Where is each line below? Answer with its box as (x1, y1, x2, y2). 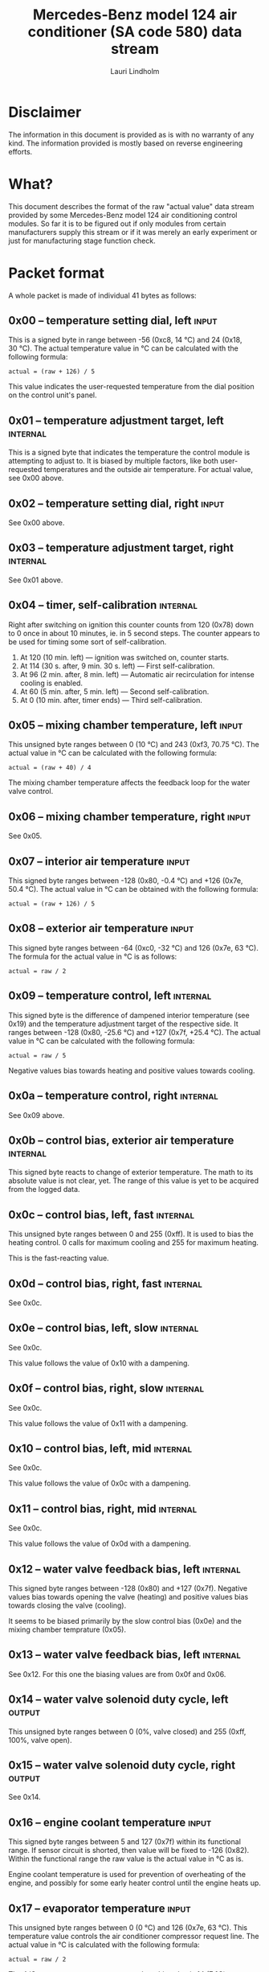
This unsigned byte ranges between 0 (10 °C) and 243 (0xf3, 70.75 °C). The (8, 740, 259, 750)
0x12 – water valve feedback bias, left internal (8, 1562, 241, 1576)
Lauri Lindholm (110, 66, 160, 76)
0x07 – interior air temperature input (8, 854, 190, 868)
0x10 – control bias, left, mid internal (8, 1441, 193, 1455)
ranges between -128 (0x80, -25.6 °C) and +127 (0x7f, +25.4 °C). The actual (8, 1027, 261, 1037)
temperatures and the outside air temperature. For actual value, (43, 465, 253, 475)
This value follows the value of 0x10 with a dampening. (8, 1358, 190, 1368)
